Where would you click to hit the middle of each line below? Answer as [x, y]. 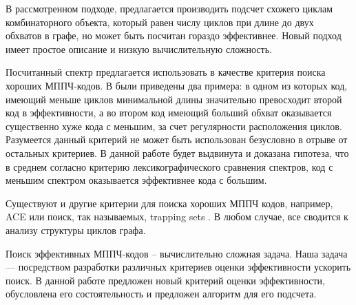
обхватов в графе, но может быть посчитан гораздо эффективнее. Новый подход [174, 35]
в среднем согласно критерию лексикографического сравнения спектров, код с [169, 166]
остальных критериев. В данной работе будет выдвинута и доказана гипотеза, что [177, 152]
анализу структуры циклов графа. [76, 230]
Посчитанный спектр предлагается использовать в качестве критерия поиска [166, 72]
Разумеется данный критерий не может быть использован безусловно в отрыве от [177, 139]
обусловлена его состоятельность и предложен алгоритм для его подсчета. [161, 294]
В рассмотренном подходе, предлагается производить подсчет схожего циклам [169, 8]
